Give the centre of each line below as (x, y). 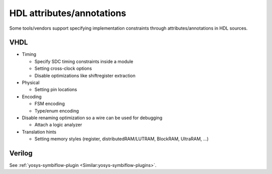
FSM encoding (50, 104)
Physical (31, 82)
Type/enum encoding (57, 111)
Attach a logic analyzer (58, 125)
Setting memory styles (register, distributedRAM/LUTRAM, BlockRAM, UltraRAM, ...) (122, 139)
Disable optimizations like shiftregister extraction (85, 75)
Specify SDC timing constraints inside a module (84, 61)
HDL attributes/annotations (68, 13)
